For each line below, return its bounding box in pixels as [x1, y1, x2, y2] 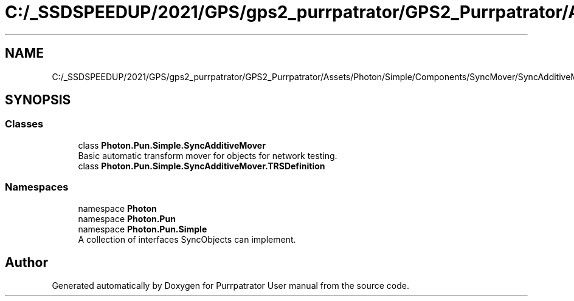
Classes [5, 118, 44, 130]
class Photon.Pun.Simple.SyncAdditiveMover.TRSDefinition [78, 160, 325, 171]
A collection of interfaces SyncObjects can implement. [78, 234, 296, 245]
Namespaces [5, 181, 69, 194]
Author [5, 254, 48, 270]
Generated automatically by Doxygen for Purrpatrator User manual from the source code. [52, 280, 409, 291]
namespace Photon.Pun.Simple [78, 223, 207, 234]
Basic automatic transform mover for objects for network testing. [78, 150, 337, 161]
